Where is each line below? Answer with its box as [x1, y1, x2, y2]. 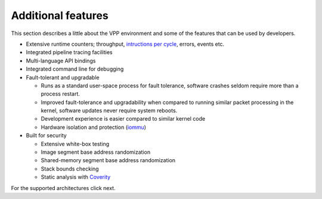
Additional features [11, 9, 109, 22]
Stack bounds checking [41, 165, 99, 172]
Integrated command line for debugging [26, 65, 124, 72]
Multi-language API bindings [26, 57, 96, 64]
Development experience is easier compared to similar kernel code [41, 115, 206, 122]
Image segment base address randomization [41, 149, 151, 156]
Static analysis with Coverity [41, 173, 111, 181]
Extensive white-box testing [41, 140, 110, 147]
